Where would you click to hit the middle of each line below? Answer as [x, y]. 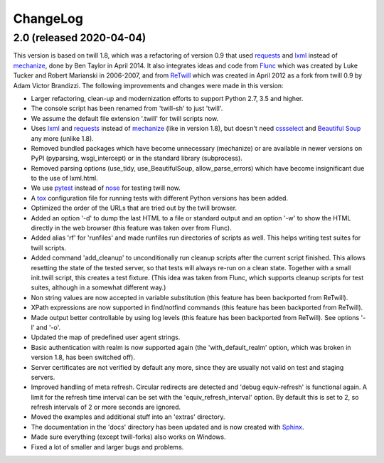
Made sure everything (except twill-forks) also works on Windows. [128, 437]
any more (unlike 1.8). [62, 138]
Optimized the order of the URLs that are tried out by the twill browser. [134, 208]
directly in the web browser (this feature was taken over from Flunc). [132, 228]
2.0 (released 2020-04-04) [80, 38]
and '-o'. [48, 327]
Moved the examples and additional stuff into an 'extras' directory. [128, 417]
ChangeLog [48, 18]
